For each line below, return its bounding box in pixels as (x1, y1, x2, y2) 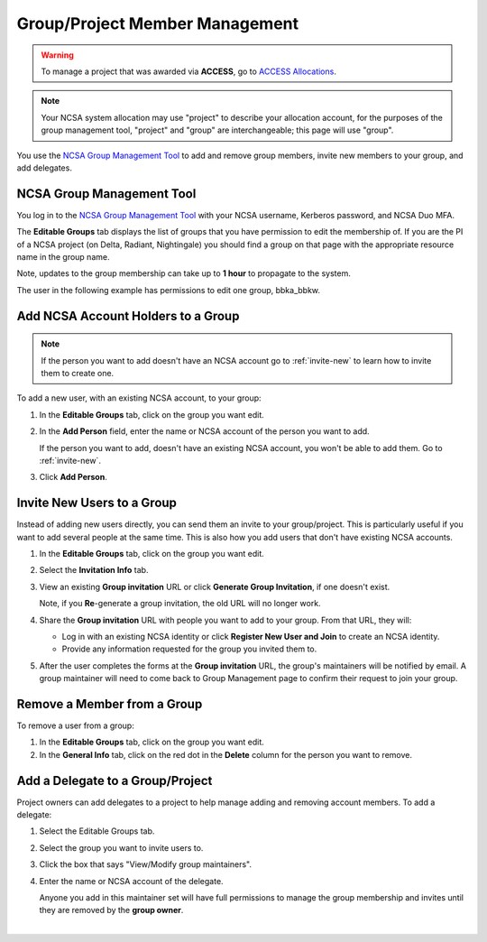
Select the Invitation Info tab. (39, 565, 149, 576)
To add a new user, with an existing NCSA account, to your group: (16, 392, 262, 403)
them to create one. (41, 367, 115, 378)
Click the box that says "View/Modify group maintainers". (39, 859, 253, 870)
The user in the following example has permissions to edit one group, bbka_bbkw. (16, 284, 320, 295)
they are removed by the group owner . (39, 905, 184, 916)
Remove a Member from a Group (16, 696, 203, 712)
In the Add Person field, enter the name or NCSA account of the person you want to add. (39, 426, 370, 437)
